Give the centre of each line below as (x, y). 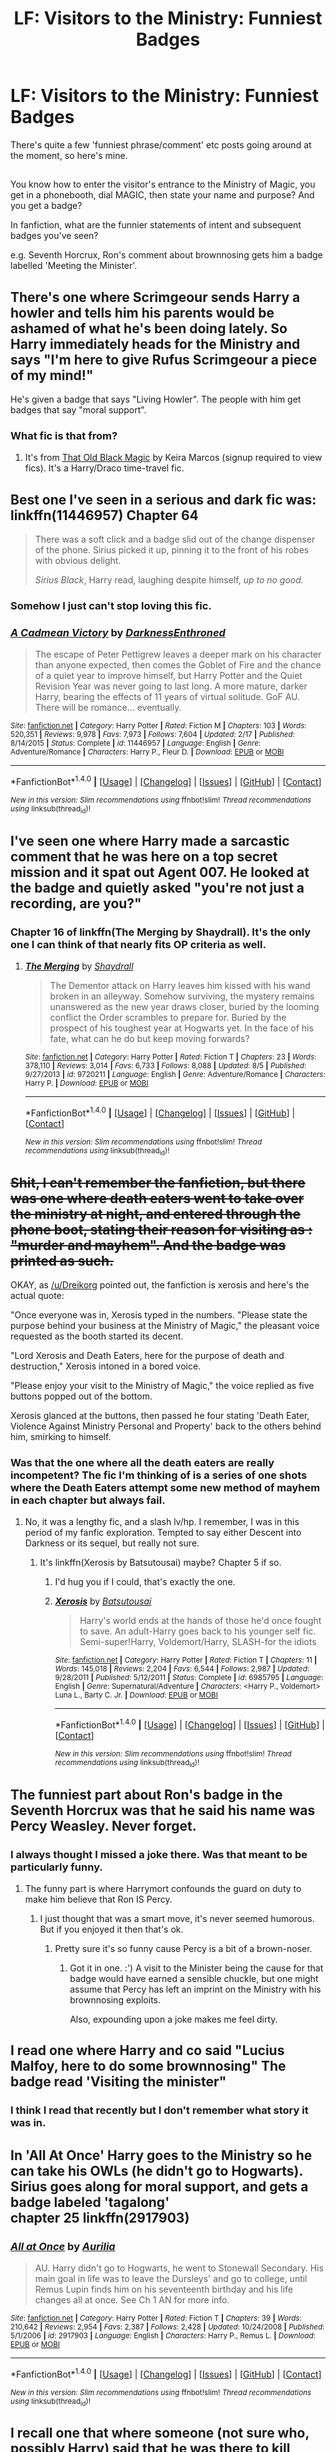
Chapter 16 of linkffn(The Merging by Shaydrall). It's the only (161, 932)
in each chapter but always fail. (88, 1500)
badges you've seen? (54, 236)
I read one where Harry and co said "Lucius (147, 2050)
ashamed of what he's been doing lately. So (149, 328)
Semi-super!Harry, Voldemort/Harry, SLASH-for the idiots (198, 1642)
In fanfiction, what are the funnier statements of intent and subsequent (156, 225)
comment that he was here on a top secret (144, 856)
